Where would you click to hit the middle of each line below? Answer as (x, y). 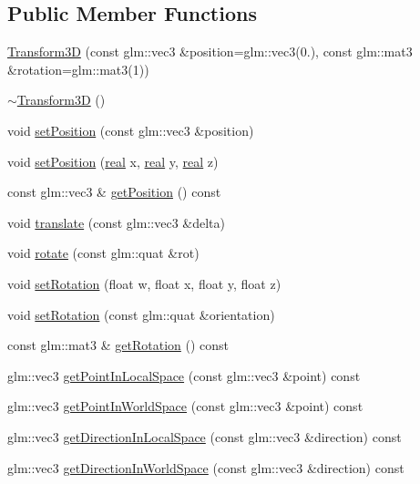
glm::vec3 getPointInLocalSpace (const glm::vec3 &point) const (184, 375)
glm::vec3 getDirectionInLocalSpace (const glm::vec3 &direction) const (205, 436)
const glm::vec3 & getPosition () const (114, 192)
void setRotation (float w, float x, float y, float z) (144, 283)
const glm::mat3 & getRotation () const (118, 345)
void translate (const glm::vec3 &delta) (116, 222)
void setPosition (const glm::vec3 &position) (131, 130)
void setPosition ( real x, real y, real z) (113, 161)
